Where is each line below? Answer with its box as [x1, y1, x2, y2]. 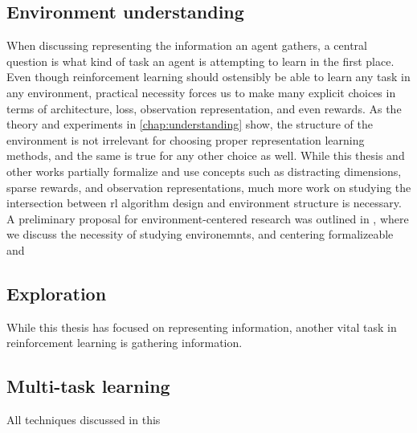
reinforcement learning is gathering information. [6, 334, 243, 351]
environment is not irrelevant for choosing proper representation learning [6, 131, 365, 148]
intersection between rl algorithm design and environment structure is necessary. [6, 194, 402, 211]
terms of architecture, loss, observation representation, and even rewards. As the [6, 100, 402, 116]
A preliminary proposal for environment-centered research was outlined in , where [6, 210, 409, 227]
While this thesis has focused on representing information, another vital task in [6, 318, 397, 335]
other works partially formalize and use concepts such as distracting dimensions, [6, 162, 402, 179]
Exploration [6, 280, 107, 305]
